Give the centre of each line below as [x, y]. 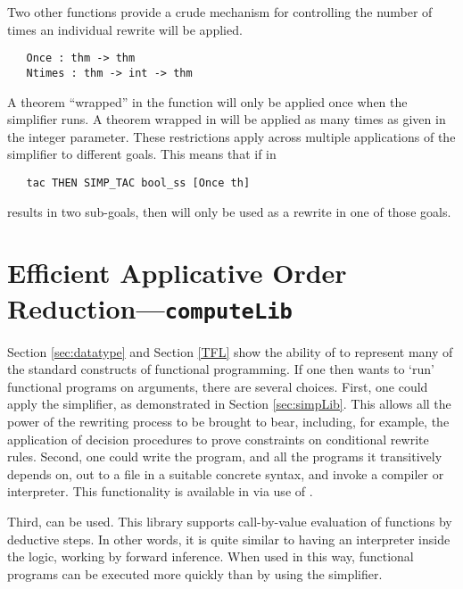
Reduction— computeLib [150, 307]
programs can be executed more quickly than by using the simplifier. [195, 573]
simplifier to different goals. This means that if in [142, 154]
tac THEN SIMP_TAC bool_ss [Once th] [138, 183]
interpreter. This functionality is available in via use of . [160, 491]
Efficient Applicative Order [177, 273]
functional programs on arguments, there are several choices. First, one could [218, 386]
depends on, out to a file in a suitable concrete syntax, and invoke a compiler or [226, 473]
